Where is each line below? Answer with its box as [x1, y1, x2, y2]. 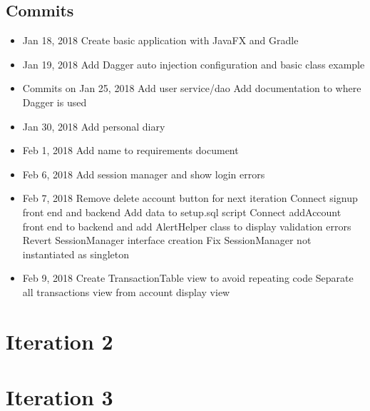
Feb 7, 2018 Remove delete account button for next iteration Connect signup [22, 191, 358, 205]
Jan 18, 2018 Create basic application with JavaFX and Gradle [22, 33, 299, 48]
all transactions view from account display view [22, 284, 230, 299]
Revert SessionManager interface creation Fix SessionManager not [22, 233, 312, 248]
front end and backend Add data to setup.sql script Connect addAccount [22, 204, 341, 219]
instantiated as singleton [22, 246, 129, 261]
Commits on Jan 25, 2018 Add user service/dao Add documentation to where [22, 81, 361, 96]
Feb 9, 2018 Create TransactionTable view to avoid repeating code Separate [22, 270, 354, 285]
